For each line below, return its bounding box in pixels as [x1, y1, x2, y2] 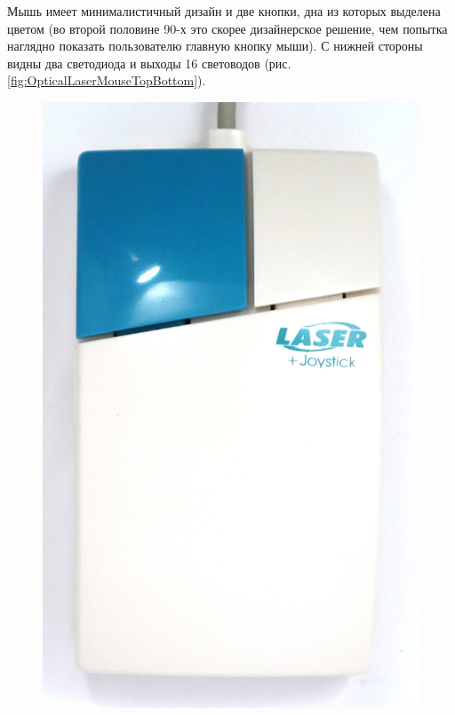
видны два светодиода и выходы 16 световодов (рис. [7, 53, 291, 72]
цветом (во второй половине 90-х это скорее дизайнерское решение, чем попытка [7, 19, 448, 37]
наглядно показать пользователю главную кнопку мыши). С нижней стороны [7, 36, 423, 55]
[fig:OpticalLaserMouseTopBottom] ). [7, 71, 206, 90]
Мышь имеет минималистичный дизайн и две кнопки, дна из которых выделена [7, 2, 441, 20]
